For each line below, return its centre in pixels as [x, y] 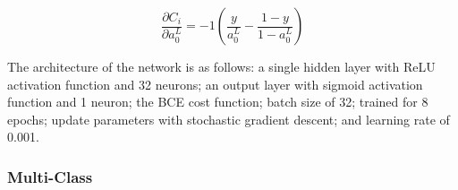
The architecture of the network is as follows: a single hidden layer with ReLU [221, 66]
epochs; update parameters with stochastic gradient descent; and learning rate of [229, 119]
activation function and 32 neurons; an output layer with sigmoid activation [215, 84]
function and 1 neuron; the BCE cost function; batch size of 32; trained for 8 [218, 102]
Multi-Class [50, 176]
